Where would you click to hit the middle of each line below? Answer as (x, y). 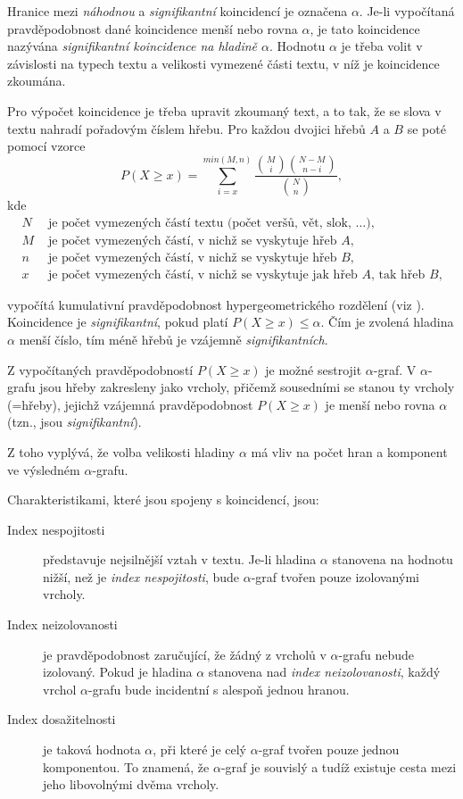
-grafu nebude (376, 654)
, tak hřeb (398, 275)
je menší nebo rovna (380, 404)
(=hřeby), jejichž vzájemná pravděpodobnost (130, 404)
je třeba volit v (382, 46)
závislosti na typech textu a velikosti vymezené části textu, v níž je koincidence (223, 63)
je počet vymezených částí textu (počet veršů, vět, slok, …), (211, 223)
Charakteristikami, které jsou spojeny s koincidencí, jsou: (163, 499)
